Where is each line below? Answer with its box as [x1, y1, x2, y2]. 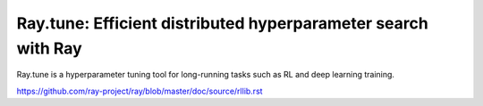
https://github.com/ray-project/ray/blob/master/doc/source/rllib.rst [16, 86, 263, 96]
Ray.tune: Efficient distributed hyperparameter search [16, 13, 428, 33]
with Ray [16, 38, 82, 58]
